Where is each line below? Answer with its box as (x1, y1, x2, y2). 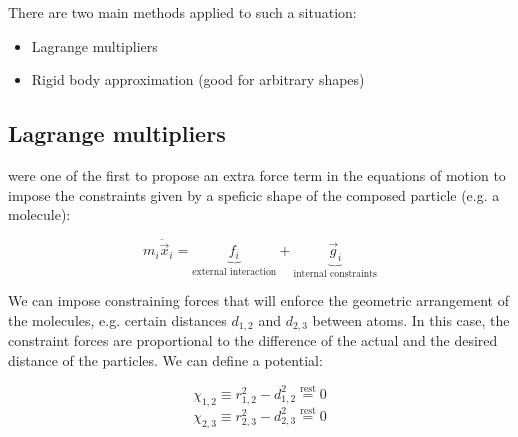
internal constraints (293, 268, 377, 279)
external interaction (192, 266, 277, 277)
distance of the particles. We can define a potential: (8, 350, 323, 371)
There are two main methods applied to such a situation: (8, 2, 357, 22)
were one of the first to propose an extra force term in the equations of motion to (8, 164, 506, 185)
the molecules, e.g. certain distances (8, 310, 227, 331)
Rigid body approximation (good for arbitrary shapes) (31, 69, 365, 90)
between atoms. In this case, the (312, 310, 510, 331)
